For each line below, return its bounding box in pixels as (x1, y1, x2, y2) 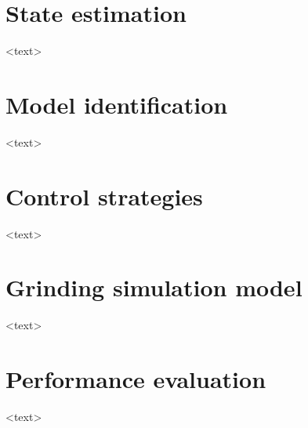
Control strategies (5, 180, 203, 212)
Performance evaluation (5, 363, 266, 395)
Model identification (5, 88, 228, 120)
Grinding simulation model (5, 271, 303, 303)
